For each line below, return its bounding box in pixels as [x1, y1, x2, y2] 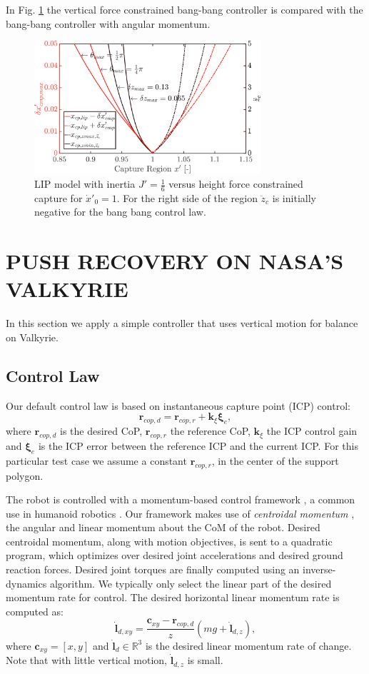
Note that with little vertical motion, [6, 653, 167, 668]
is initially [272, 190, 316, 205]
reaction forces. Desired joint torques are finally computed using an [6, 562, 300, 577]
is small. [187, 653, 223, 668]
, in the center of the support [211, 453, 339, 468]
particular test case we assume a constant [6, 453, 187, 468]
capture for [34, 190, 83, 205]
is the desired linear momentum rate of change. [145, 638, 352, 653]
